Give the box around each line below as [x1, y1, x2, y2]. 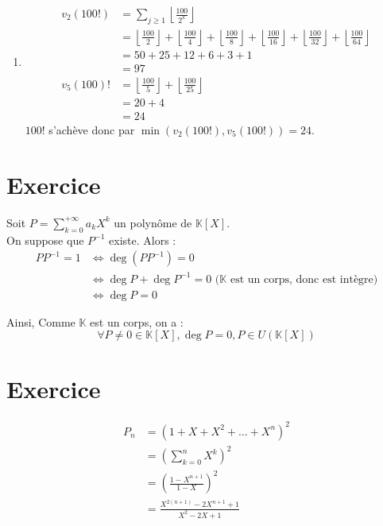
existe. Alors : [109, 231, 176, 248]
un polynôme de [114, 214, 192, 230]
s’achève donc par [48, 122, 135, 138]
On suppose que [6, 231, 84, 248]
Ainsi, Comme [6, 313, 75, 330]
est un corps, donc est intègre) [230, 273, 378, 285]
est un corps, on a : [90, 313, 184, 330]
